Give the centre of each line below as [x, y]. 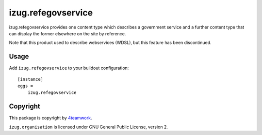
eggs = [25, 86]
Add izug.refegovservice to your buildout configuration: [69, 68]
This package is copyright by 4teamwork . [50, 118]
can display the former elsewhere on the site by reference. [67, 33]
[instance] [31, 79]
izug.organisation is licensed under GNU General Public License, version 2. [89, 127]
